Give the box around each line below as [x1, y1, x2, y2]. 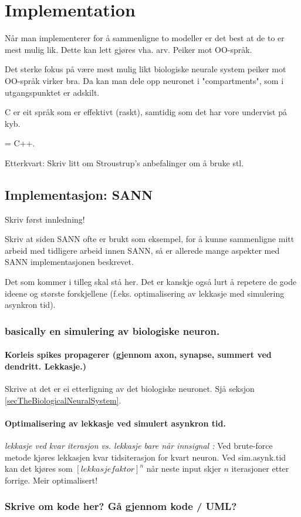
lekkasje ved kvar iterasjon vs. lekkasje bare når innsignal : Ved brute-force [5, 439, 273, 452]
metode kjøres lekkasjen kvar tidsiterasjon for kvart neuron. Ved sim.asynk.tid [5, 451, 286, 463]
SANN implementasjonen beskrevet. [5, 256, 134, 268]
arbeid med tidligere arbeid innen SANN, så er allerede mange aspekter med [5, 244, 280, 256]
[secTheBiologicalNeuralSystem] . [5, 394, 121, 406]
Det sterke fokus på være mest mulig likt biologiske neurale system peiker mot [5, 63, 286, 75]
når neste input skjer [146, 462, 221, 475]
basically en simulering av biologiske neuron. [5, 323, 220, 338]
